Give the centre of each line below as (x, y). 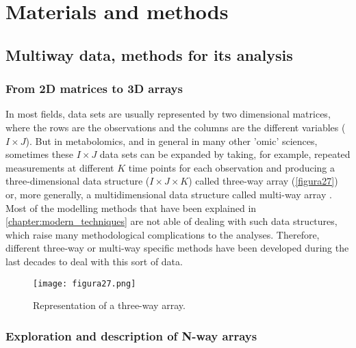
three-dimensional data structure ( (78, 181)
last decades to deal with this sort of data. (94, 261)
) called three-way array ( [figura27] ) (263, 181)
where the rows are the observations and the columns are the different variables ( (176, 127)
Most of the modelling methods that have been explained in (131, 208)
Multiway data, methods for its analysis (149, 54)
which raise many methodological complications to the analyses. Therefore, (163, 234)
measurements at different (60, 167)
